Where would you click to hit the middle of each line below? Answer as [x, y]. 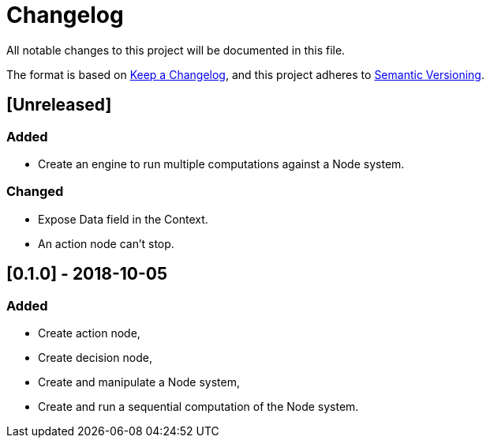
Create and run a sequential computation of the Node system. [198, 406]
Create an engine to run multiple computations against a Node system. [221, 164]
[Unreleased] [59, 105]
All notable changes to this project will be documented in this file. [176, 50]
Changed [35, 192]
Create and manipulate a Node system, [139, 382]
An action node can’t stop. [106, 243]
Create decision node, [95, 357]
